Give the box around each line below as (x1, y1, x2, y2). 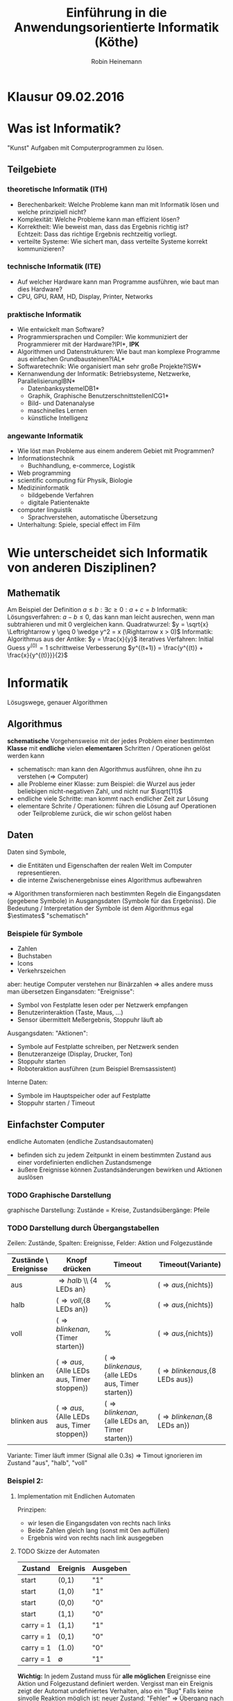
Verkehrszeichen (17, 966, 66, 975)
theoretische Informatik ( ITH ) (7, 185, 108, 194)
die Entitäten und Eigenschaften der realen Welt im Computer (17, 861, 193, 869)
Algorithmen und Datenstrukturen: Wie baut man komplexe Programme (17, 348, 221, 356)
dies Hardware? (17, 284, 62, 293)
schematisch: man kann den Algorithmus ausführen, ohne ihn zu (17, 764, 202, 773)
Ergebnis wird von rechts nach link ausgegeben (27, 1533, 164, 1541)
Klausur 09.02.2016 (7, 89, 125, 105)
